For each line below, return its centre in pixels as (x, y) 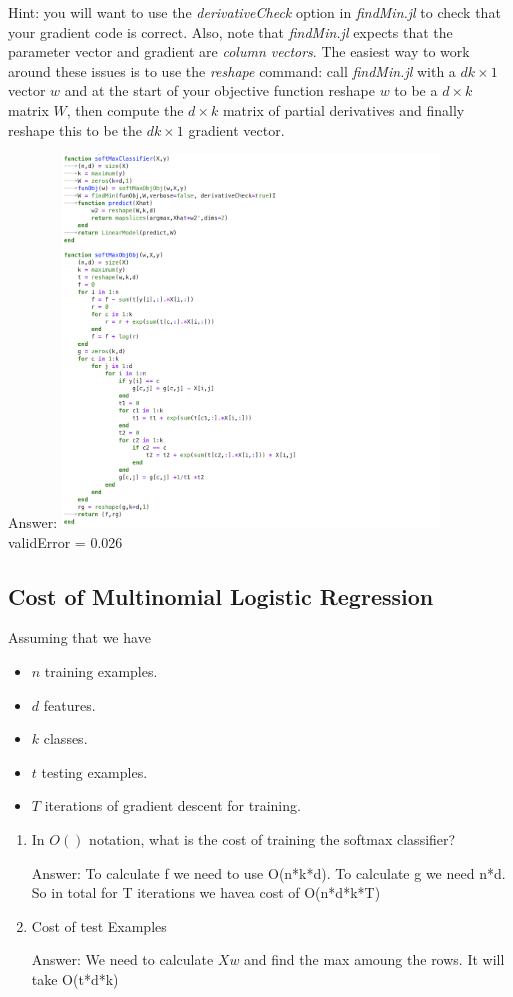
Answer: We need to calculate (122, 959)
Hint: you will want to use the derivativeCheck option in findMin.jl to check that (254, 12)
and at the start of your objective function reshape (219, 90)
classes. (65, 738)
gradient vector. (236, 129)
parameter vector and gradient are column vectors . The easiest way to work (239, 51)
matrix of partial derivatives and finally (343, 109)
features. (69, 704)
